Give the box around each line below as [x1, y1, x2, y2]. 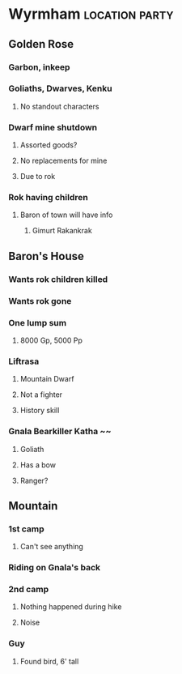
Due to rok [19, 172, 56, 181]
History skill [19, 406, 60, 416]
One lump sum [8, 317, 67, 328]
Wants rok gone [8, 295, 72, 306]
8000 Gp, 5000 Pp [19, 335, 83, 345]
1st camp [8, 523, 44, 535]
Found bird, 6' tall [19, 656, 79, 666]
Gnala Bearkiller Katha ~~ [8, 426, 112, 437]
